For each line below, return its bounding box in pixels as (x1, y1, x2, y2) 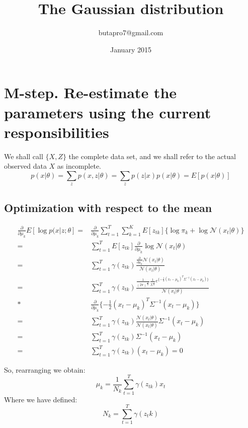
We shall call (4, 151, 43, 161)
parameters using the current (4, 102, 211, 122)
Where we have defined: (4, 394, 77, 404)
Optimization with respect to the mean (4, 199, 212, 215)
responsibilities (4, 121, 109, 142)
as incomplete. (57, 161, 101, 171)
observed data (4, 161, 47, 171)
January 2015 (110, 44, 151, 54)
